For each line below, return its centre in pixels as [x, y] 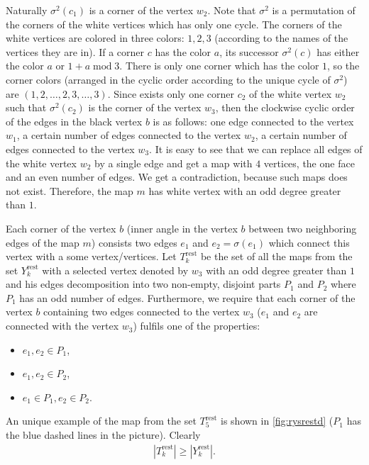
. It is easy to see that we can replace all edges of [256, 149]
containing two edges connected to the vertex [142, 312]
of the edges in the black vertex [74, 121]
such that [26, 107]
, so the [343, 66]
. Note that [232, 10]
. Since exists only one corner [171, 93]
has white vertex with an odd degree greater [245, 190]
